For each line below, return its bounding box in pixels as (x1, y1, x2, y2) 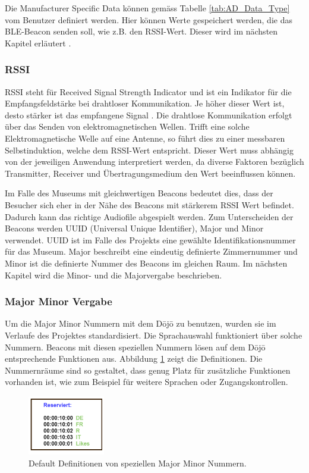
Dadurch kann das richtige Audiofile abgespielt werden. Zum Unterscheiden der (5, 210, 294, 223)
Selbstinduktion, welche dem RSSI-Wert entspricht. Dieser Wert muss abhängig (5, 143, 294, 156)
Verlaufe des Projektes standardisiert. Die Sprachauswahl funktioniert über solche (5, 328, 302, 341)
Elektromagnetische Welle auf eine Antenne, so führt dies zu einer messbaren (5, 131, 285, 144)
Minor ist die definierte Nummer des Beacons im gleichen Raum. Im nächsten (5, 256, 288, 269)
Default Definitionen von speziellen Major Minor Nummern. (29, 456, 247, 469)
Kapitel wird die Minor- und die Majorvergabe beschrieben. (5, 268, 222, 281)
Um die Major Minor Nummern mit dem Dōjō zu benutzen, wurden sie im (5, 317, 276, 330)
